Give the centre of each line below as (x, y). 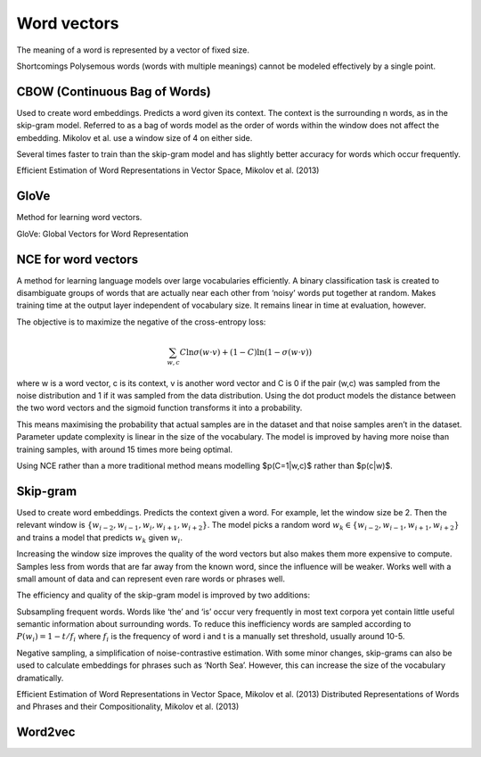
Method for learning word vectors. (79, 218)
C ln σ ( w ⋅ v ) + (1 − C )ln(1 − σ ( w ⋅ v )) (245, 352)
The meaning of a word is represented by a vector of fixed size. (133, 50)
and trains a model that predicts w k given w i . (99, 538)
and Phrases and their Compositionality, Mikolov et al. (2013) (128, 707)
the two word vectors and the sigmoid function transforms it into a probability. (159, 408)
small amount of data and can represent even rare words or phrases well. (151, 579)
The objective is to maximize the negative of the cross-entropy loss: (141, 322)
